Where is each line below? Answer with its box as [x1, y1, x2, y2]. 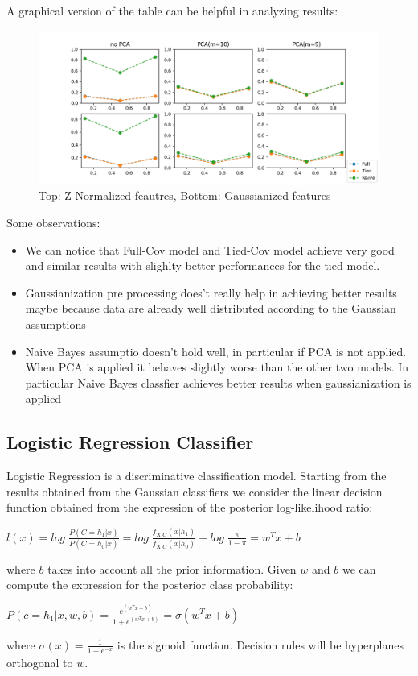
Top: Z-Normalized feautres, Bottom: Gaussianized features [39, 187, 331, 204]
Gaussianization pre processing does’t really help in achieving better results [25, 284, 397, 301]
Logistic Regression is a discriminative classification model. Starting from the [6, 467, 387, 484]
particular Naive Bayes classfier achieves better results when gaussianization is [25, 374, 412, 391]
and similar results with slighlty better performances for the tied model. [25, 257, 380, 274]
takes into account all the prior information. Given [47, 560, 297, 577]
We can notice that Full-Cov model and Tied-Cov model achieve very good [25, 241, 395, 258]
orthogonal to [6, 653, 73, 670]
